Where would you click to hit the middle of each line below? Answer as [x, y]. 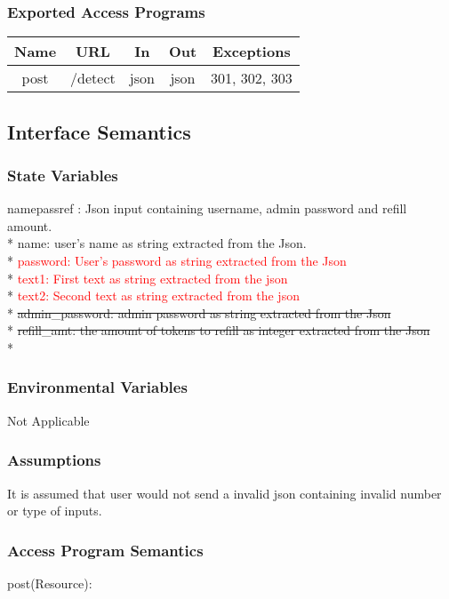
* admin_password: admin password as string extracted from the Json [199, 312]
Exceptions [252, 52]
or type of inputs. [55, 511]
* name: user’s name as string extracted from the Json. [157, 243]
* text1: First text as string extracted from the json [148, 278]
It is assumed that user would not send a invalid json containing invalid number [224, 493]
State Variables [63, 175]
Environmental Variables [97, 387]
